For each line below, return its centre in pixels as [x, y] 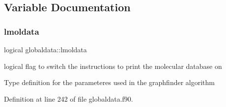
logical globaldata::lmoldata [45, 49]
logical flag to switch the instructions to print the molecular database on [113, 66]
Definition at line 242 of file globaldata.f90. [69, 98]
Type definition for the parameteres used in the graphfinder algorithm [109, 82]
